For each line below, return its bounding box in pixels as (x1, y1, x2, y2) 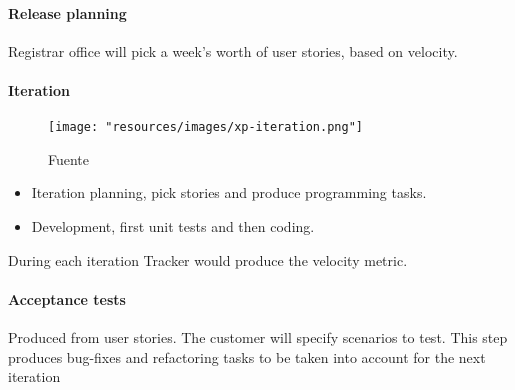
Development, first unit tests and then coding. (31, 216, 315, 237)
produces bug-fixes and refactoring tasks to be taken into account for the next (8, 346, 486, 367)
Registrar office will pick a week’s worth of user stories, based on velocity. (8, 40, 458, 61)
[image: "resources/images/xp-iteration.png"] (48, 120, 363, 135)
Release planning (8, 2, 127, 23)
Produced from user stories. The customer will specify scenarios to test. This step (8, 327, 508, 348)
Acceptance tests (8, 288, 126, 309)
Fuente (48, 148, 90, 169)
